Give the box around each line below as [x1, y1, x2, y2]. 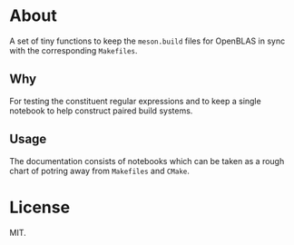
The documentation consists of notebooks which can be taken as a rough [9, 155, 285, 166]
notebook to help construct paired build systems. [9, 105, 193, 116]
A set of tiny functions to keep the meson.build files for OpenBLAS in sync [9, 35, 286, 46]
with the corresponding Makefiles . [9, 44, 138, 55]
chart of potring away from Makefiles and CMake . [9, 165, 191, 176]
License [9, 197, 71, 218]
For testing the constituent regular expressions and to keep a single [9, 95, 261, 106]
